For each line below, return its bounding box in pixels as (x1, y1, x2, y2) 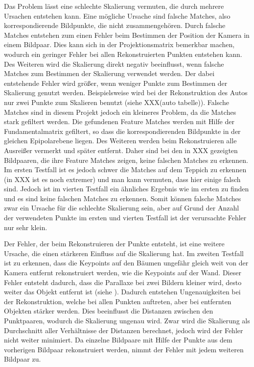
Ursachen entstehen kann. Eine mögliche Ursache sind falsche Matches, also (4, 10, 231, 21)
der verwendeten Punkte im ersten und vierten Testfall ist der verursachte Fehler (4, 212, 247, 223)
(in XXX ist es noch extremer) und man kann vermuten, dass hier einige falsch (4, 174, 241, 184)
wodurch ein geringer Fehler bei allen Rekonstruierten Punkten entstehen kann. (4, 49, 242, 59)
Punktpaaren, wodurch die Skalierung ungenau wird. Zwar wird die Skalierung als (4, 315, 250, 325)
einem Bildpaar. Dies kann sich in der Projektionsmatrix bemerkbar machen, (4, 39, 235, 50)
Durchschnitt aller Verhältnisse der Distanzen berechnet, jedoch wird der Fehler (4, 325, 243, 335)
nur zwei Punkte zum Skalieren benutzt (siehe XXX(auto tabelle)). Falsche (4, 97, 229, 107)
